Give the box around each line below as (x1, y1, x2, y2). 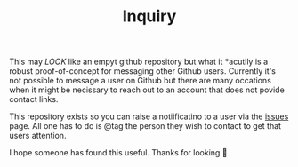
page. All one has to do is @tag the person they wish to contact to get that (9, 121, 282, 131)
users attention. (9, 131, 67, 141)
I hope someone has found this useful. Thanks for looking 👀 (9, 147, 229, 158)
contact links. (9, 94, 59, 105)
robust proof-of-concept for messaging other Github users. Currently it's (9, 66, 276, 76)
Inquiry (122, 6, 177, 27)
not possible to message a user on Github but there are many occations (9, 76, 271, 86)
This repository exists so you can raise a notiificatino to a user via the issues (9, 111, 289, 122)
